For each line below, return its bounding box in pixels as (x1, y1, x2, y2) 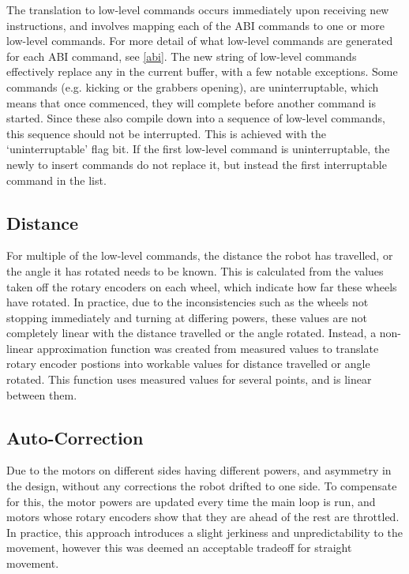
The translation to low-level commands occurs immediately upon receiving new (6, 2, 389, 17)
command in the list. (6, 171, 107, 188)
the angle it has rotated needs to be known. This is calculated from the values (6, 262, 384, 279)
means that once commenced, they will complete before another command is (6, 94, 377, 111)
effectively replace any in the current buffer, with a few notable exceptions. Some (6, 63, 398, 80)
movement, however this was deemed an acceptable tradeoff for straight (6, 539, 352, 556)
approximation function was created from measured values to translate (36, 340, 379, 356)
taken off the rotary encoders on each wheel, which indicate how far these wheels (6, 278, 397, 295)
